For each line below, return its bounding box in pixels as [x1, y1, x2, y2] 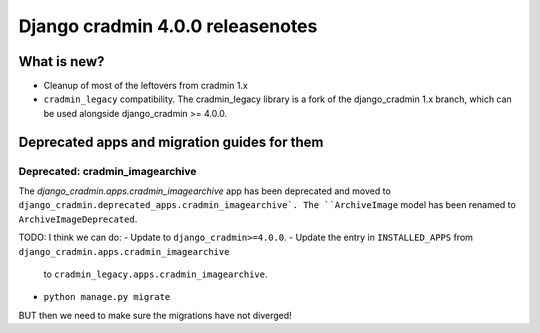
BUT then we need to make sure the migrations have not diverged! [18, 309, 292, 321]
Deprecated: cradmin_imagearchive [18, 164, 197, 178]
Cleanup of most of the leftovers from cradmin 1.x [43, 80, 249, 92]
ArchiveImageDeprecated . [18, 213, 138, 225]
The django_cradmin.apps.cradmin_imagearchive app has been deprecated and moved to [18, 185, 392, 197]
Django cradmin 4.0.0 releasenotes [18, 15, 318, 37]
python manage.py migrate [43, 291, 171, 303]
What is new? [18, 53, 105, 70]
